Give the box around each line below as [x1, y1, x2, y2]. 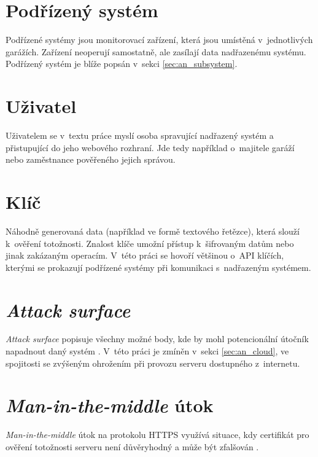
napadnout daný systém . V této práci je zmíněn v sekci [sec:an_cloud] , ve [6, 345, 289, 357]
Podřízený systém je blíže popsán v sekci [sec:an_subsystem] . [6, 57, 238, 70]
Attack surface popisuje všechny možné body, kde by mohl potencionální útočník [6, 332, 309, 345]
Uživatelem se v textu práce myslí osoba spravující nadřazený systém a [6, 129, 274, 142]
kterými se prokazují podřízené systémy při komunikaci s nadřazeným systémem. [6, 260, 311, 273]
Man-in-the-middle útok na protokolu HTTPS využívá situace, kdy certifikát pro [6, 428, 309, 441]
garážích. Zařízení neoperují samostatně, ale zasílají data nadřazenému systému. [6, 45, 306, 58]
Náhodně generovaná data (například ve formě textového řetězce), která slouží [6, 224, 300, 237]
